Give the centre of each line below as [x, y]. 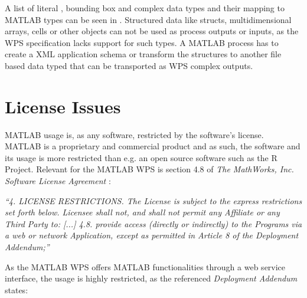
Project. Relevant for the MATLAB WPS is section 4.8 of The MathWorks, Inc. [149, 169]
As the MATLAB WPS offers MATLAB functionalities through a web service [145, 266]
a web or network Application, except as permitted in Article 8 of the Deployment [152, 235]
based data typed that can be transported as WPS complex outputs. [129, 65]
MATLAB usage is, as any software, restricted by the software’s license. [134, 134]
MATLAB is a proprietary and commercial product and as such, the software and [153, 146]
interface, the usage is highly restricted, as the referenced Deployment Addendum [151, 278]
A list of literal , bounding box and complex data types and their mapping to [145, 8]
